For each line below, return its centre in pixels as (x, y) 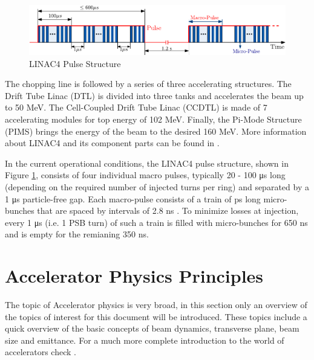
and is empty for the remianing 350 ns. (77, 234)
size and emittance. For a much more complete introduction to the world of (145, 340)
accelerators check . (41, 352)
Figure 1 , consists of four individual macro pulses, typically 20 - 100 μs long (145, 175)
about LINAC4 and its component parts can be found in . (112, 143)
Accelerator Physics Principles (134, 276)
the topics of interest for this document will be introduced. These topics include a (156, 316)
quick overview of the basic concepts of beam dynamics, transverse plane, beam (152, 328)
